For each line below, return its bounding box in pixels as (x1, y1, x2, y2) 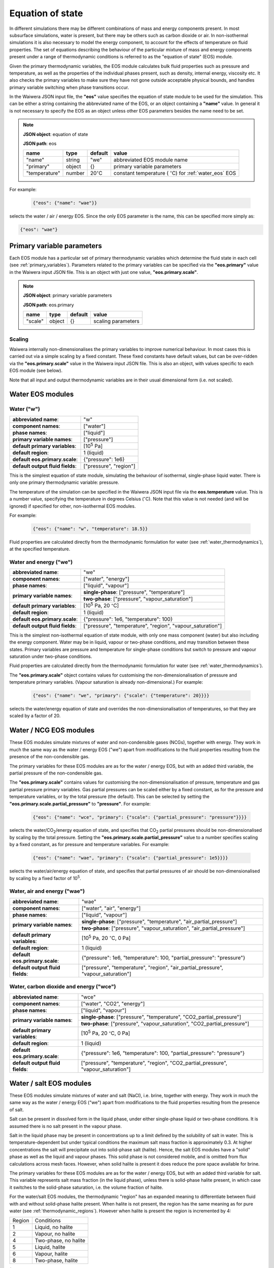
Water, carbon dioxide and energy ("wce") (9, 983, 116, 990)
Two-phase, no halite (35, 1237, 86, 1244)
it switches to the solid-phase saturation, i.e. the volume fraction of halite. (9, 1184, 163, 1190)
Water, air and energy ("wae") (9, 888, 85, 895)
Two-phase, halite (35, 1257, 78, 1264)
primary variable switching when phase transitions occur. (9, 84, 129, 90)
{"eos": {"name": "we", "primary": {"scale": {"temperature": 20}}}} (32, 693, 210, 698)
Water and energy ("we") (9, 558, 73, 566)
